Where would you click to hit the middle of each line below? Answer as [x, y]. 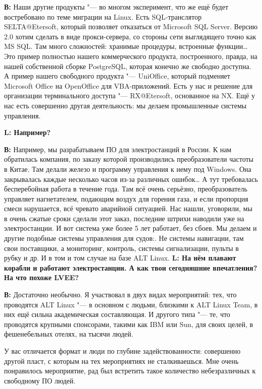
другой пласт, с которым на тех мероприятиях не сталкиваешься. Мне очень [121, 361]
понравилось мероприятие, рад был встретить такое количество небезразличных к [130, 371]
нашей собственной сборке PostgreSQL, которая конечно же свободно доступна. [128, 66]
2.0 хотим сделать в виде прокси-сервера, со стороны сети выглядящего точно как [130, 36]
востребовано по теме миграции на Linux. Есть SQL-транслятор [103, 16]
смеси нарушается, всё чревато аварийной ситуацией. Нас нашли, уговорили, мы [128, 208]
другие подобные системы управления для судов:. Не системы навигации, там [124, 238]
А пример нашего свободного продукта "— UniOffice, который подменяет [117, 76]
